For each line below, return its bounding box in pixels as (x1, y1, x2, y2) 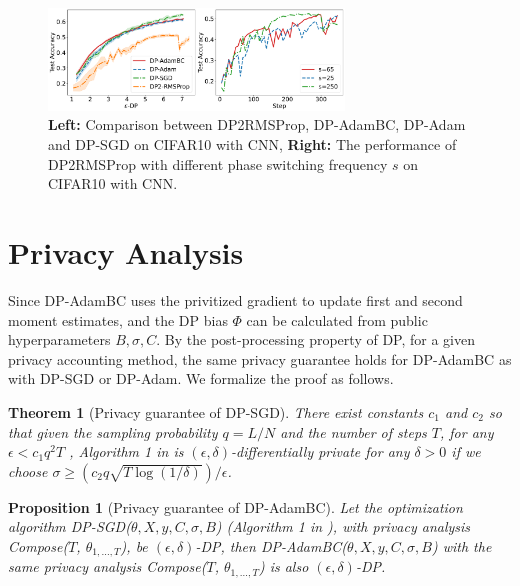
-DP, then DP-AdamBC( (195, 535, 348, 556)
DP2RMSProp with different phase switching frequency (48, 153, 388, 174)
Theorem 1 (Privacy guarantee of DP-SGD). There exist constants (8, 401, 424, 422)
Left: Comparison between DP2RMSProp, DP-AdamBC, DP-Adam (48, 114, 466, 135)
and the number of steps (280, 421, 427, 442)
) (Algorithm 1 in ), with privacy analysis (215, 516, 471, 537)
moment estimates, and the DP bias (8, 309, 228, 330)
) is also (258, 556, 309, 577)
